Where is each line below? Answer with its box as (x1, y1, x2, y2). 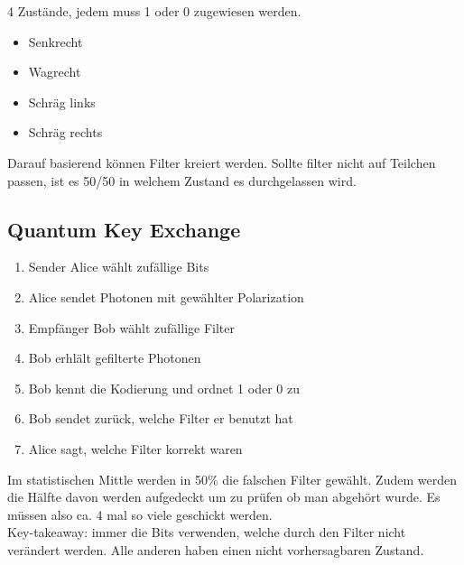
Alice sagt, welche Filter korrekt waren (28, 439, 243, 458)
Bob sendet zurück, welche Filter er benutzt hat (28, 409, 293, 428)
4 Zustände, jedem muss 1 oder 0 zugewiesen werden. (7, 2, 302, 20)
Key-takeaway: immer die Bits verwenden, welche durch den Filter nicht (7, 523, 406, 542)
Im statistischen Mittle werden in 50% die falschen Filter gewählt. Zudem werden (7, 469, 457, 488)
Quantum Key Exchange (7, 215, 241, 243)
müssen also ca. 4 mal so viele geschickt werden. (7, 505, 273, 523)
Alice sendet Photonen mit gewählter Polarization (28, 287, 304, 306)
